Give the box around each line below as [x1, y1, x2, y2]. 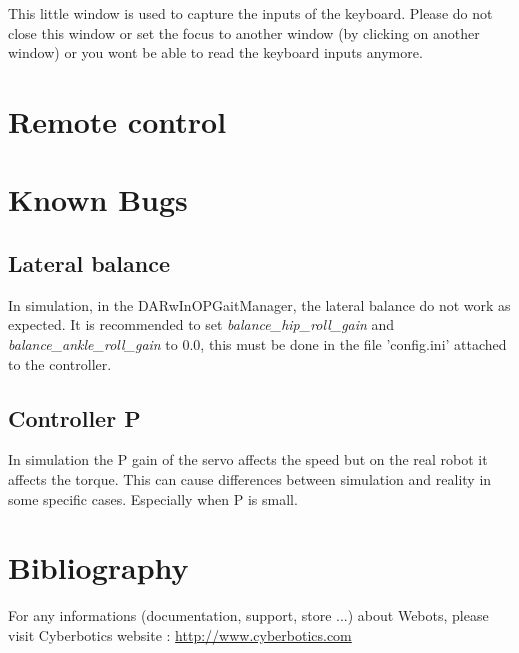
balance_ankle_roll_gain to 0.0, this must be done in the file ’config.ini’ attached [8, 333, 507, 354]
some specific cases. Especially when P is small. [8, 488, 298, 509]
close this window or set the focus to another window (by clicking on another [8, 22, 480, 43]
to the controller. [8, 353, 112, 374]
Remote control [8, 100, 227, 141]
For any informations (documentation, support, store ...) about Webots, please [8, 605, 489, 626]
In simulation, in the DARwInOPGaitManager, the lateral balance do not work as [8, 294, 511, 315]
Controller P [8, 402, 141, 433]
